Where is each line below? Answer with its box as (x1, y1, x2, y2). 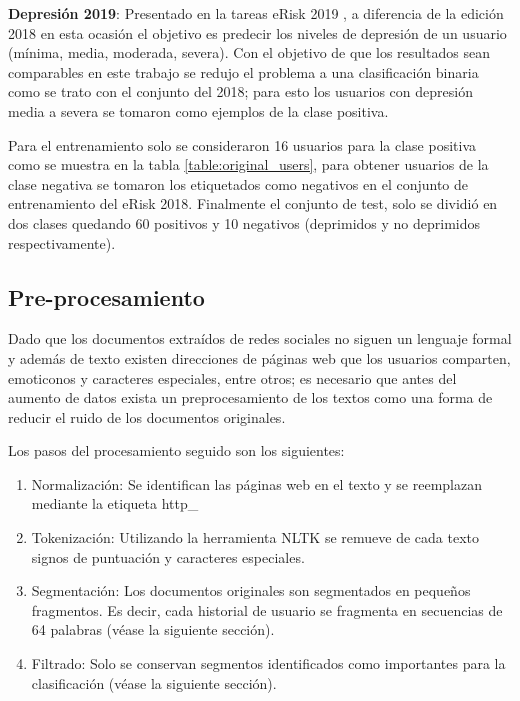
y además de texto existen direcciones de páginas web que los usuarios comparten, (8, 347, 511, 368)
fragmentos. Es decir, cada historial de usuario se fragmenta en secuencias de (31, 599, 503, 620)
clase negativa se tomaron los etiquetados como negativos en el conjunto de (8, 173, 469, 194)
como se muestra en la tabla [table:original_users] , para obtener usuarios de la (8, 154, 489, 175)
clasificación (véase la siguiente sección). (31, 672, 277, 693)
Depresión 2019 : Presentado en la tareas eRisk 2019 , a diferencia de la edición (8, 3, 504, 23)
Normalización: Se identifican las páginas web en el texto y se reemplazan (31, 473, 483, 494)
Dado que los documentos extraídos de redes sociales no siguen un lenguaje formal (8, 328, 512, 349)
